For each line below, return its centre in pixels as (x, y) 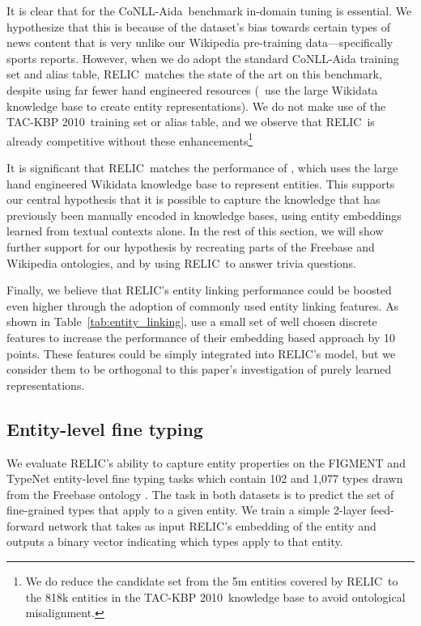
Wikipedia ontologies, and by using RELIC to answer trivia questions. (181, 262)
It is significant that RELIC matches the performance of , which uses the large (202, 167)
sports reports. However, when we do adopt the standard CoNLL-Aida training (203, 58)
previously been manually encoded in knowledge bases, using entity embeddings (204, 215)
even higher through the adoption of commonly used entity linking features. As (203, 305)
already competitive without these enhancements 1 (130, 139)
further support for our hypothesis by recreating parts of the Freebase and (191, 246)
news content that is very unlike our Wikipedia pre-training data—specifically (200, 42)
